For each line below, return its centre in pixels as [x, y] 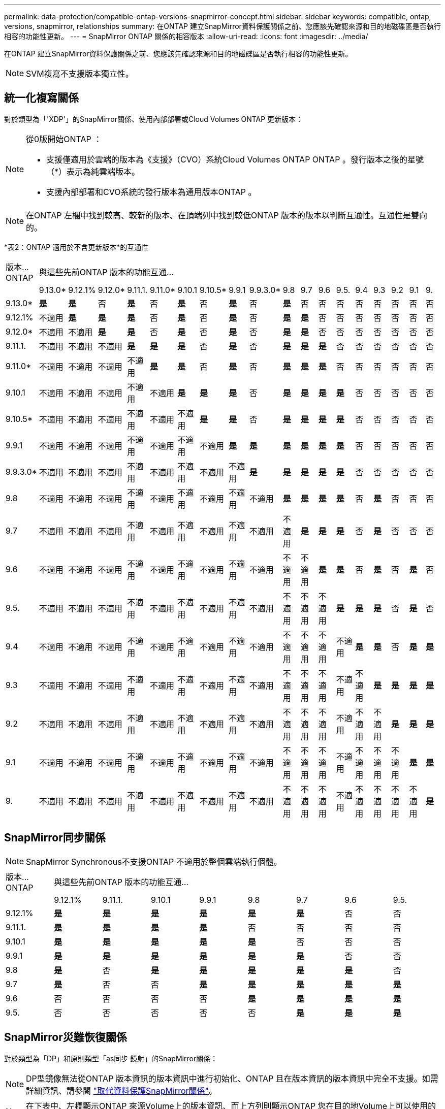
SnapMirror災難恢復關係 [66, 1037]
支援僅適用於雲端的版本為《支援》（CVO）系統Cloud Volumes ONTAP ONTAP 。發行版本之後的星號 [235, 159]
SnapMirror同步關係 [55, 838]
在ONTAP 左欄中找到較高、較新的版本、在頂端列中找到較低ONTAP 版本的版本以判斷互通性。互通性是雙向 [227, 215]
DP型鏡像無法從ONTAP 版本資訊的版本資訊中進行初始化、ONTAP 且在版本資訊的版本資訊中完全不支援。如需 [232, 1078]
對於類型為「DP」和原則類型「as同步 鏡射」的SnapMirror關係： [111, 1058]
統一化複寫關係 [41, 98]
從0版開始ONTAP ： [64, 139]
